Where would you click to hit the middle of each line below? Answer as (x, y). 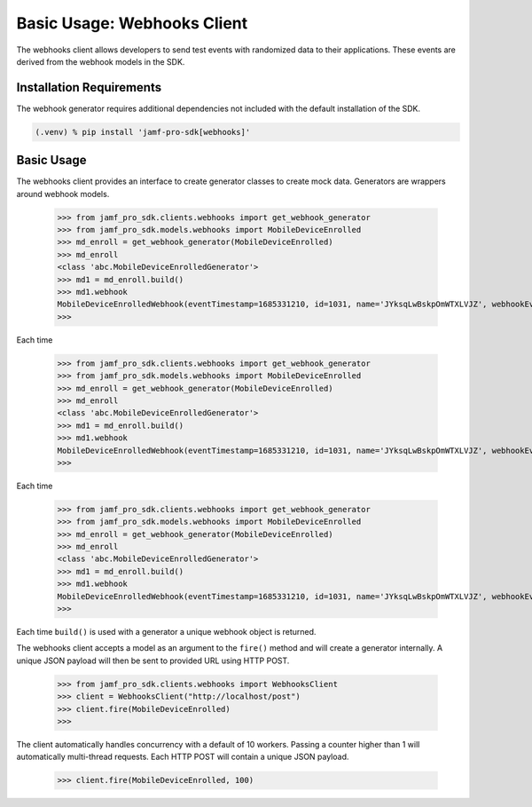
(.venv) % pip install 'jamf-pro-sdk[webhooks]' (143, 132)
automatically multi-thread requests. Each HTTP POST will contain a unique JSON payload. (183, 757)
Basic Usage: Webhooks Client (132, 23)
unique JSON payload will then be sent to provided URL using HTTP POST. (153, 661)
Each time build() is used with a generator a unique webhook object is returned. (166, 632)
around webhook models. (63, 194)
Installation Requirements (89, 87)
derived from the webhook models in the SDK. (101, 61)
